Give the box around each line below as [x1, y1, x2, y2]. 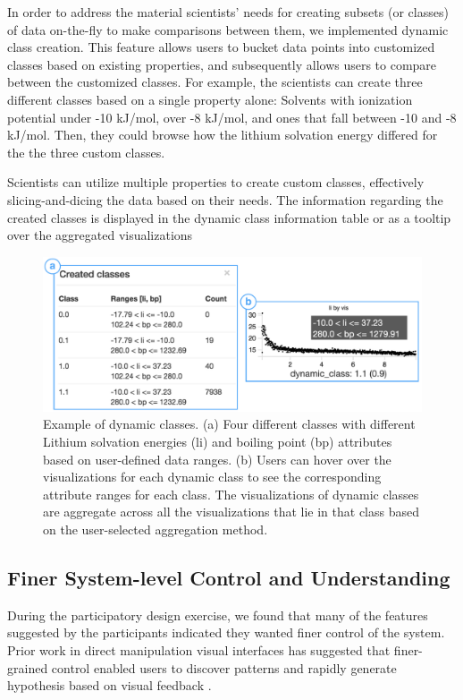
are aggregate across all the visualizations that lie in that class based [43, 502, 420, 521]
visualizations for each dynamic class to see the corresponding [43, 467, 382, 486]
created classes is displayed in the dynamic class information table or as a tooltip [7, 208, 451, 226]
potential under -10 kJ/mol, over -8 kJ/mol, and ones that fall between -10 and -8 [7, 107, 457, 126]
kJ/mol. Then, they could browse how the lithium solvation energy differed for [7, 125, 438, 144]
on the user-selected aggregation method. [43, 519, 268, 538]
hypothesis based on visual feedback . [7, 676, 212, 695]
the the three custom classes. [7, 142, 165, 161]
